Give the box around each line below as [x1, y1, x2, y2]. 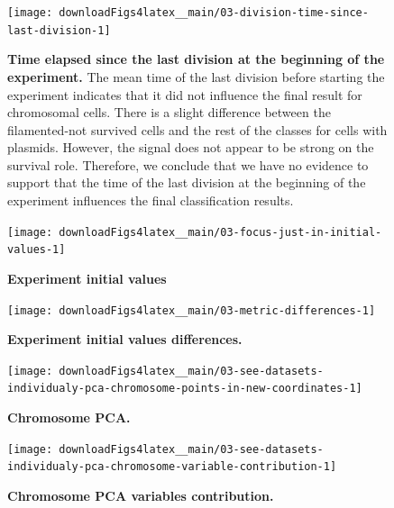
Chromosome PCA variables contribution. [7, 486, 274, 505]
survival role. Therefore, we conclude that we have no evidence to [7, 155, 369, 174]
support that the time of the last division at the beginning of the [7, 173, 366, 192]
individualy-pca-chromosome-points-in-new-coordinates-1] [7, 382, 362, 395]
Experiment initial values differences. [7, 330, 243, 349]
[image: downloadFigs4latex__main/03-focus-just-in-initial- [7, 225, 382, 239]
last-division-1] [7, 23, 111, 37]
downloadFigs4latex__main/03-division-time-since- [59, 6, 369, 19]
